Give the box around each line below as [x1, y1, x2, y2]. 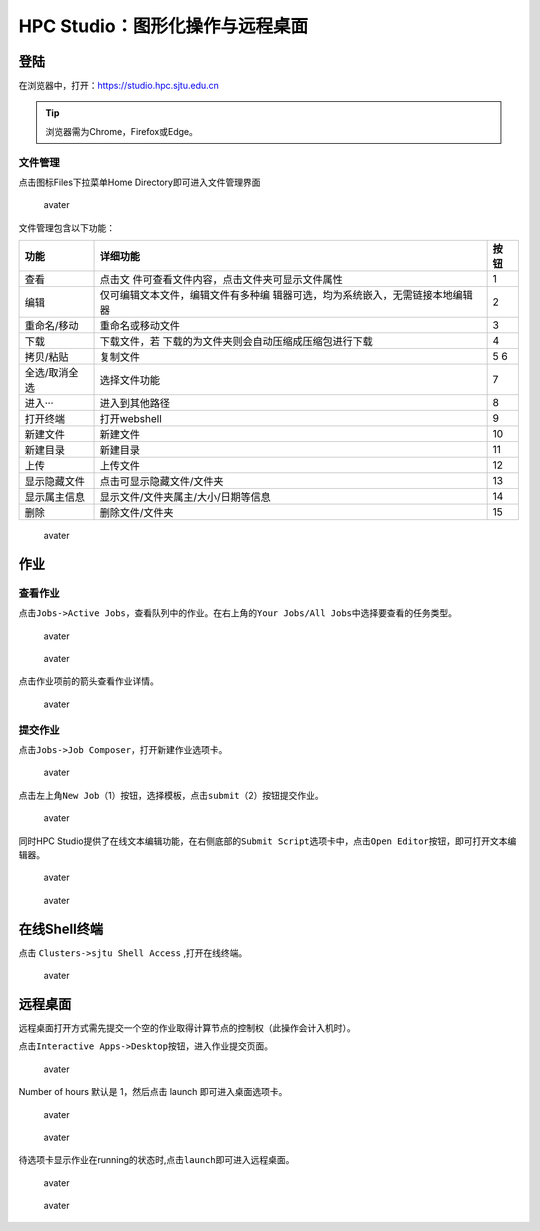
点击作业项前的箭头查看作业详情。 [18, 675, 159, 687]
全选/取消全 [24, 366, 79, 380]
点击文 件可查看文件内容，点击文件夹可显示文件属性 [99, 273, 344, 287]
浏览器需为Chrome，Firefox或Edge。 [45, 125, 199, 137]
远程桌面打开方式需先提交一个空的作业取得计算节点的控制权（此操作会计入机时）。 [18, 1021, 356, 1034]
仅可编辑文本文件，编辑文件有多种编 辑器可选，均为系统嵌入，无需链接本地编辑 [99, 288, 474, 302]
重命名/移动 [24, 319, 79, 333]
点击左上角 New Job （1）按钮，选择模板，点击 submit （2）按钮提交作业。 [18, 789, 324, 801]
